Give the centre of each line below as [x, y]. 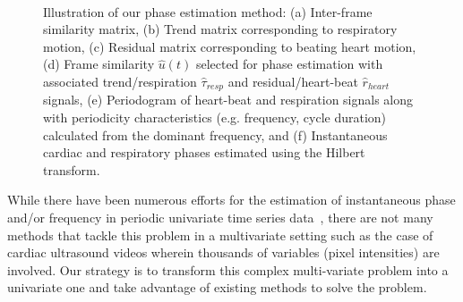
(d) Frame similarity [99, 64]
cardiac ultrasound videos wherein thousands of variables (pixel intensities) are [223, 252]
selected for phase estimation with [289, 64]
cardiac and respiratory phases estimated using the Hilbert [204, 152]
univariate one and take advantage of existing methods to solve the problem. [217, 287]
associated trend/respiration [120, 81]
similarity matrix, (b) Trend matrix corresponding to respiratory [220, 29]
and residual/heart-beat [293, 81]
